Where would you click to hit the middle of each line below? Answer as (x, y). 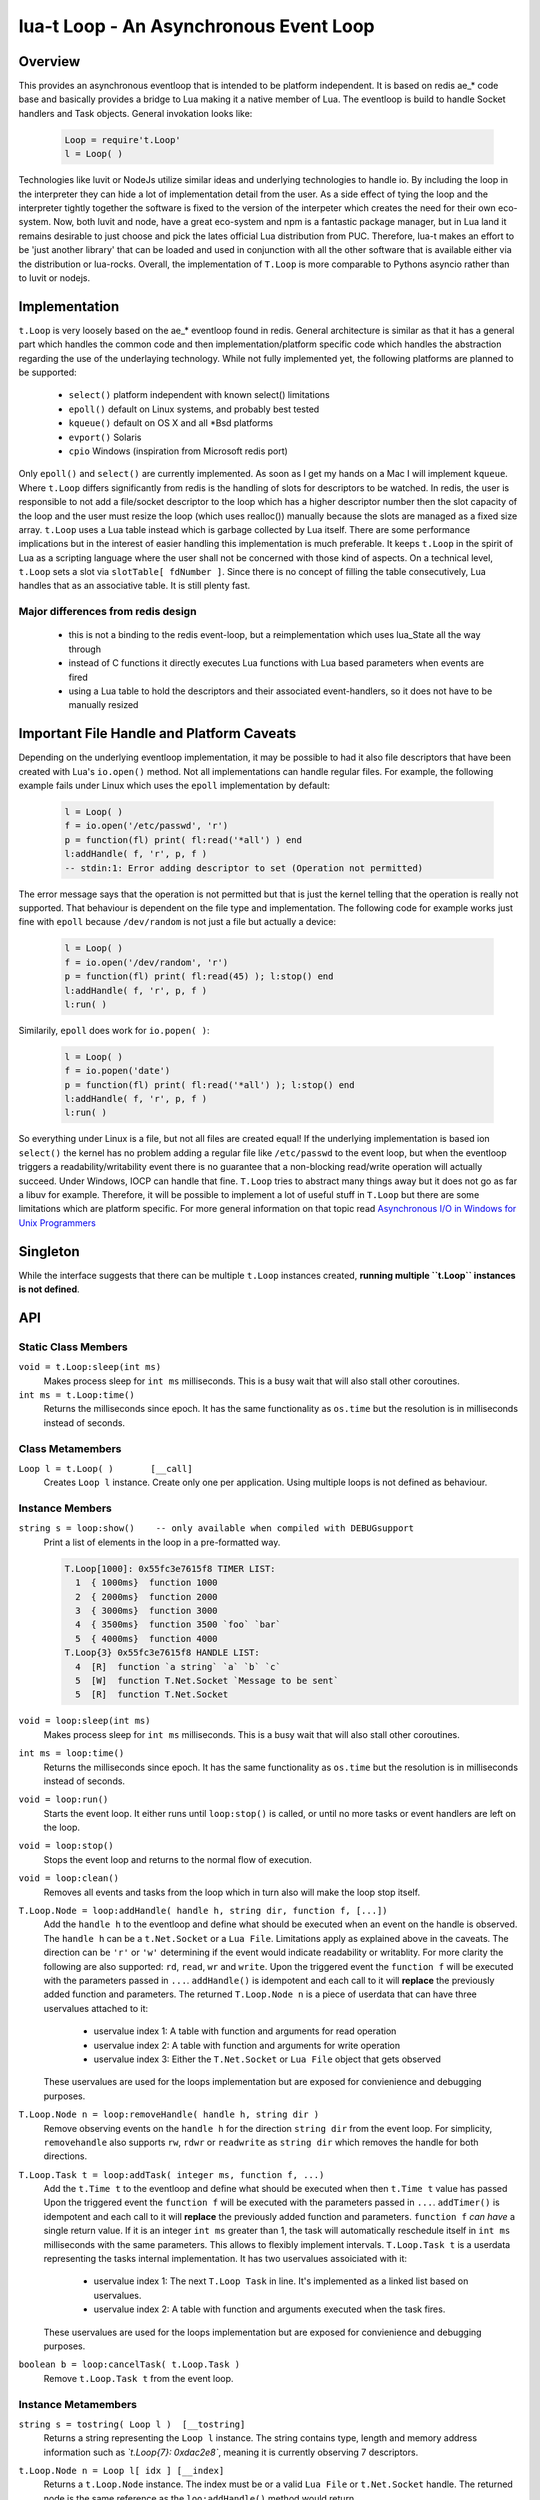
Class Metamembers (70, 1448)
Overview (49, 61)
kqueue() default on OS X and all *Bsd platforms (171, 423)
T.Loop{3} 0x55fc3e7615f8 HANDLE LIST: (162, 1653)
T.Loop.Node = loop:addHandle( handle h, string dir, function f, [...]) (203, 1911)
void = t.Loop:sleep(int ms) (90, 1367)
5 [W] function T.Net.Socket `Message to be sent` (207, 1680)
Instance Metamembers (77, 2404)
